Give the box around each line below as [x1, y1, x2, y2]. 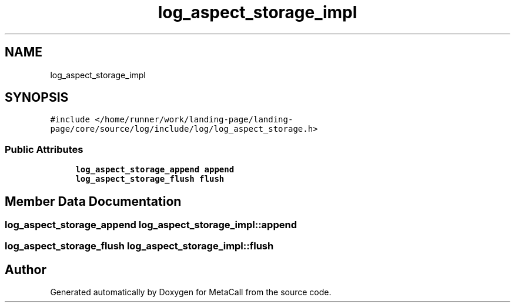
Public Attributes [5, 143, 83, 155]
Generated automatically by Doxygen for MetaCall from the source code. [50, 287, 332, 298]
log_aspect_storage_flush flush [75, 174, 225, 184]
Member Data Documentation [5, 193, 182, 209]
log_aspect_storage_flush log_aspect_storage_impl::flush [5, 240, 274, 252]
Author [5, 262, 46, 277]
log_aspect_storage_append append [75, 165, 235, 175]
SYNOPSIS [5, 90, 69, 105]
